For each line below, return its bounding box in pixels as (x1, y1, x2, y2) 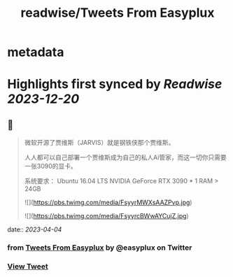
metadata (7, 44, 64, 60)
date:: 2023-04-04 (7, 225, 62, 234)
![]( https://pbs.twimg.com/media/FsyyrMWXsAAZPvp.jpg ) (24, 198, 192, 207)
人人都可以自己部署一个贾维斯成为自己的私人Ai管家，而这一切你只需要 (24, 153, 227, 162)
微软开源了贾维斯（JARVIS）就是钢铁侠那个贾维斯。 (24, 138, 175, 147)
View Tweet (7, 262, 49, 271)
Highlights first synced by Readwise (7, 76, 223, 92)
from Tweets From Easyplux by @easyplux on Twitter (7, 243, 192, 253)
